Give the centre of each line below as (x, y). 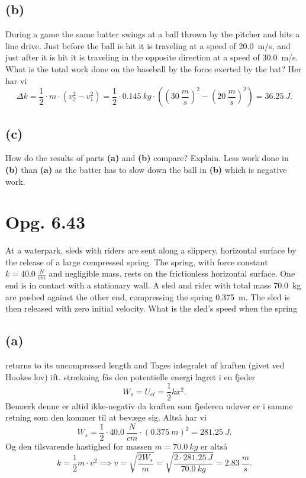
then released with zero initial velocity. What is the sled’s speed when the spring (151, 308)
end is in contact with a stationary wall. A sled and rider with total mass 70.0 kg (153, 285)
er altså (214, 446)
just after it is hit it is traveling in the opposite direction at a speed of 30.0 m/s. (152, 57)
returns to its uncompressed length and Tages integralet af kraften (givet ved (145, 365)
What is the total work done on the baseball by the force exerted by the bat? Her (154, 68)
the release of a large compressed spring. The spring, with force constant (137, 262)
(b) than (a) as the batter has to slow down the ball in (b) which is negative (146, 169)
